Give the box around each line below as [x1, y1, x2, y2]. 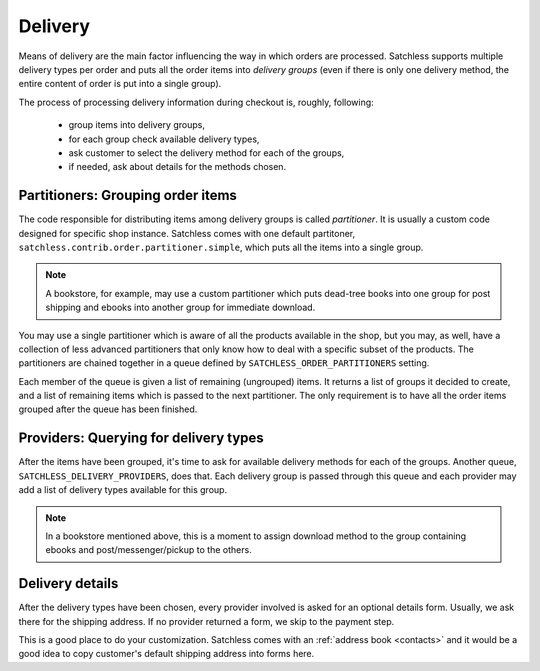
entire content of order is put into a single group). [18, 78, 222, 90]
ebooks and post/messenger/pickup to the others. [45, 544, 252, 556]
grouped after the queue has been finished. [18, 403, 198, 415]
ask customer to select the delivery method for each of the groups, [68, 146, 345, 159]
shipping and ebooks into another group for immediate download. [45, 301, 316, 314]
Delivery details [18, 575, 119, 592]
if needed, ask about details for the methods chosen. [68, 161, 287, 173]
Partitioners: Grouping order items [18, 187, 237, 204]
